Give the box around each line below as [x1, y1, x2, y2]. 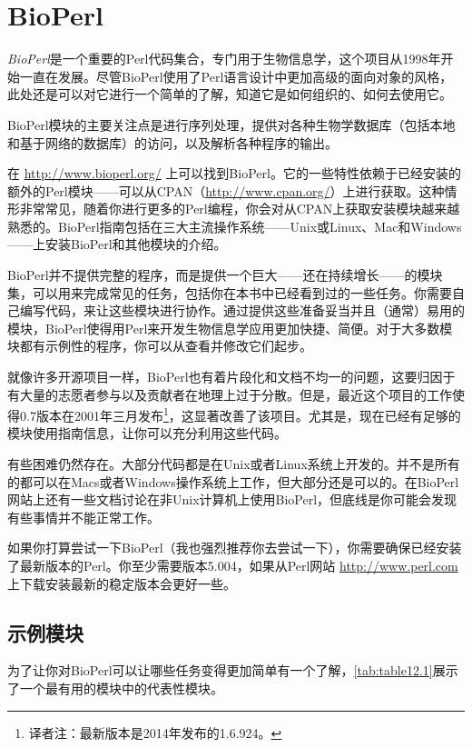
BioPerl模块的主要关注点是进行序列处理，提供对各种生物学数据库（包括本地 [7, 115, 456, 134]
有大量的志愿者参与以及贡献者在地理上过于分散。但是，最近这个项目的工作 [7, 384, 452, 404]
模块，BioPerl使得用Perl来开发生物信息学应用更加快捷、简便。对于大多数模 [7, 318, 453, 337]
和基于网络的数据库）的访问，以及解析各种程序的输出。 [7, 133, 338, 152]
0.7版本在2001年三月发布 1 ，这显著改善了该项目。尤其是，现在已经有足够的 [19, 404, 461, 424]
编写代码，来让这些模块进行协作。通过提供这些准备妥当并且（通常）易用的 [19, 301, 465, 320]
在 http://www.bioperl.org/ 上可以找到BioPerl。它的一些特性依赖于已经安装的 [7, 164, 461, 183]
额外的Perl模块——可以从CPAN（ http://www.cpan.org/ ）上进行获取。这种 [7, 181, 445, 200]
